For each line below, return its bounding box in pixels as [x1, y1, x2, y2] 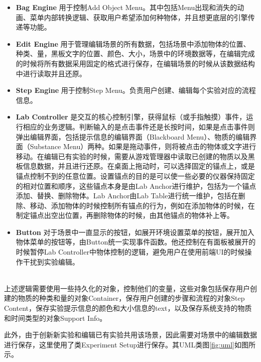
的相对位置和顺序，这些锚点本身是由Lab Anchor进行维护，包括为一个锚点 [16, 180, 256, 191]
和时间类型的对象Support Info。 [4, 312, 107, 323]
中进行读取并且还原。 [16, 68, 86, 78]
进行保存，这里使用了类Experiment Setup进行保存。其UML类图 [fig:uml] [4, 339, 234, 349]
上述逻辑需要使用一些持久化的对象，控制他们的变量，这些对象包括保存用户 [4, 283, 250, 293]
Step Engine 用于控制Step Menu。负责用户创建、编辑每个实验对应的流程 [16, 85, 256, 95]
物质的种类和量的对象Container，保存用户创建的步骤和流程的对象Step [18, 293, 245, 303]
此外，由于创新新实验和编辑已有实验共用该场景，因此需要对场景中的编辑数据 [4, 329, 257, 340]
